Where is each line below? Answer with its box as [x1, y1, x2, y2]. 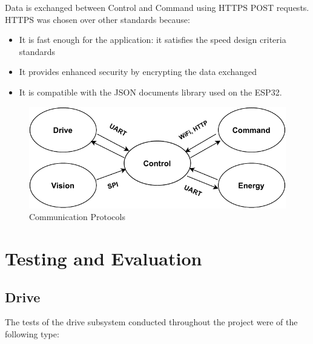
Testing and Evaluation [5, 245, 202, 270]
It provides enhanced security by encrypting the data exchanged [19, 65, 257, 78]
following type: [5, 327, 59, 340]
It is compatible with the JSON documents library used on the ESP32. [19, 85, 282, 98]
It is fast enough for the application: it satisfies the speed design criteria [19, 33, 286, 46]
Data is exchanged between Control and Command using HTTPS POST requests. [5, 1, 309, 13]
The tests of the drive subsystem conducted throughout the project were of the [5, 316, 298, 328]
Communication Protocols [29, 210, 125, 223]
